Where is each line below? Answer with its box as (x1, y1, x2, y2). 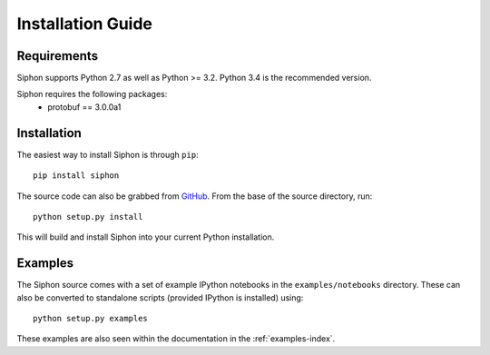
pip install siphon (33, 171, 120, 181)
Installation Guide (16, 14, 153, 34)
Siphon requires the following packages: (16, 89, 168, 100)
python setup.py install (33, 212, 143, 222)
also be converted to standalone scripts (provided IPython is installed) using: (16, 291, 304, 303)
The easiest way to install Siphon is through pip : (16, 149, 199, 160)
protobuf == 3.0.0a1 (47, 101, 122, 113)
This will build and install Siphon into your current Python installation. (16, 232, 275, 242)
